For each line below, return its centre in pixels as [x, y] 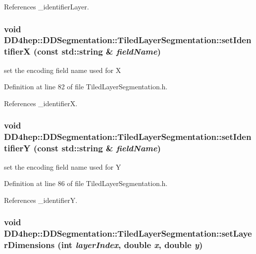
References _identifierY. [41, 200]
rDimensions [29, 245]
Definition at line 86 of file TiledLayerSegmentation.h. [86, 183]
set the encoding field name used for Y [63, 166]
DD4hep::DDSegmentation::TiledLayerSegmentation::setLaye [128, 233]
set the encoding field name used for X [63, 70]
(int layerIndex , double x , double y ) [130, 245]
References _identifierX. [41, 103]
